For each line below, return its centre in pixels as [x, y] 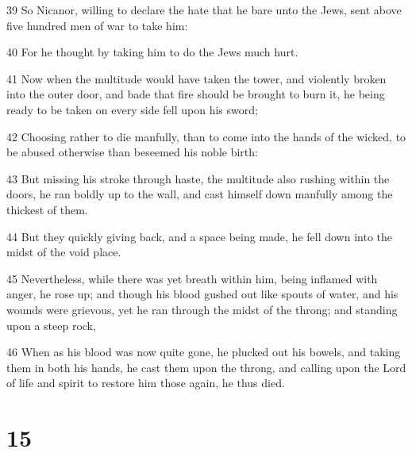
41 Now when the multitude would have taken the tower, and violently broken [196, 78]
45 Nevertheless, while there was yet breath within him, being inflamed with [192, 278]
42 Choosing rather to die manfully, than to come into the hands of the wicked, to [206, 136]
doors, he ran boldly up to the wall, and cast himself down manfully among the [200, 194]
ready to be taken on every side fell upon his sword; [132, 109]
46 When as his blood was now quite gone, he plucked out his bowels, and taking [204, 352]
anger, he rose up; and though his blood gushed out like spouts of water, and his [202, 294]
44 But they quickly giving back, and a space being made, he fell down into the [199, 236]
